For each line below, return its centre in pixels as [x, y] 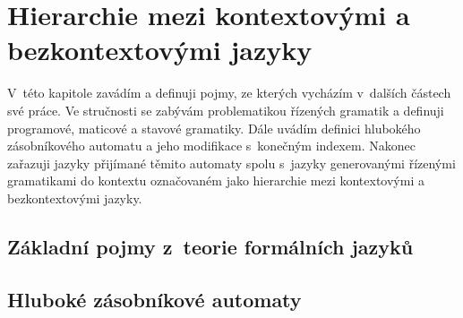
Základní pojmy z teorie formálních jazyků [210, 246]
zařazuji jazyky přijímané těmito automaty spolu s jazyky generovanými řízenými [231, 163]
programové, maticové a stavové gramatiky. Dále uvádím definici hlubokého [214, 128]
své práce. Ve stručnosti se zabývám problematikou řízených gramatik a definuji [226, 110]
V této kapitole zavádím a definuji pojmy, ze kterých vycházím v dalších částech [229, 93]
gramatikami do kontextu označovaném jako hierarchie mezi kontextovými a [216, 180]
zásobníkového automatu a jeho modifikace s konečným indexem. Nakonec [211, 146]
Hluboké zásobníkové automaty [154, 299]
